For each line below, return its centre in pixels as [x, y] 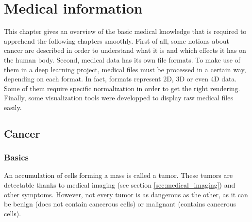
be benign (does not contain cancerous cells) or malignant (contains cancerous [120, 204]
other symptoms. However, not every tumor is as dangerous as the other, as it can [126, 194]
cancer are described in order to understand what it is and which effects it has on [125, 50]
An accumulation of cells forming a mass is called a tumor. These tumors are [118, 175]
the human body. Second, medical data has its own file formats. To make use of [122, 59]
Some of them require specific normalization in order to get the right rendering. [122, 88]
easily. [13, 107]
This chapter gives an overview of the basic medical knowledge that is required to [125, 31]
